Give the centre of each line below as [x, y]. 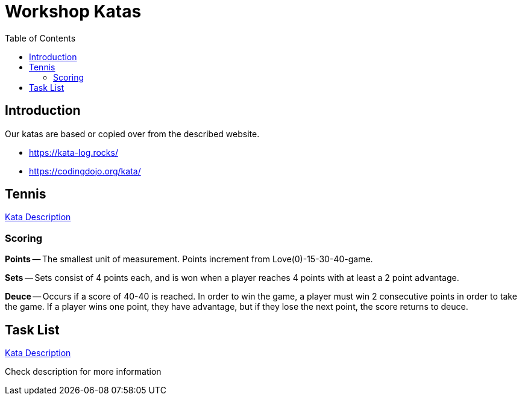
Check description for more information [83, 372]
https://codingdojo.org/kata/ [85, 171]
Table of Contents [40, 38]
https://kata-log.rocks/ [74, 152]
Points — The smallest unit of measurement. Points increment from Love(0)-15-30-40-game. [189, 259]
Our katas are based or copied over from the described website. [132, 134]
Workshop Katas [73, 11]
